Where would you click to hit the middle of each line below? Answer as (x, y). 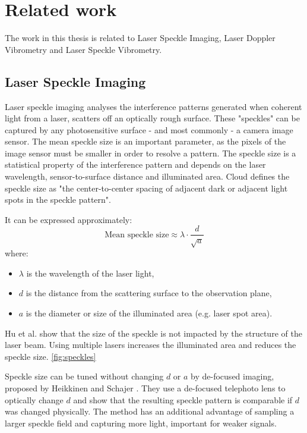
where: (17, 253)
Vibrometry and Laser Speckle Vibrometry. (83, 49)
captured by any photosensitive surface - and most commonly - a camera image (149, 129)
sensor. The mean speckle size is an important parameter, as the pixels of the (145, 141)
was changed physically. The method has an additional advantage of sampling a (150, 411)
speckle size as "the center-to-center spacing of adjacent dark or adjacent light (146, 188)
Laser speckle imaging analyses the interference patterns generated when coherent (153, 106)
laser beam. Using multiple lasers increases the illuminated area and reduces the (151, 345)
